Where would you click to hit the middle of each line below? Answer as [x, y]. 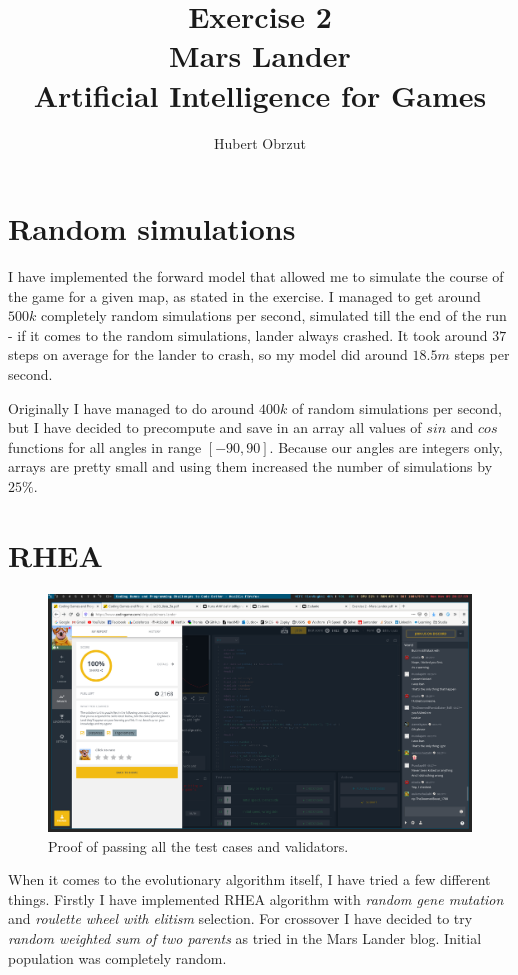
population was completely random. [117, 957]
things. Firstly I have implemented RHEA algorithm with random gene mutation [256, 898]
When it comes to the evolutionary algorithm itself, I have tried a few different [249, 879]
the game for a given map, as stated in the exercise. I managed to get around [244, 295]
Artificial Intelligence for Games [260, 94]
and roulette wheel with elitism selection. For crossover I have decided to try [240, 918]
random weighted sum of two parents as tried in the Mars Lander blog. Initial [245, 937]
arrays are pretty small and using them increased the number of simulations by [250, 466]
